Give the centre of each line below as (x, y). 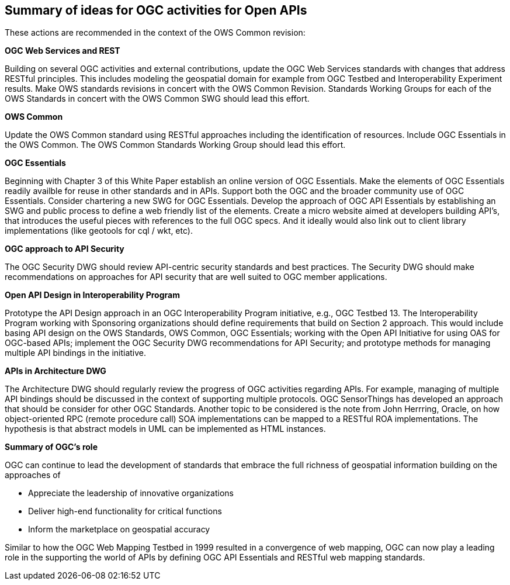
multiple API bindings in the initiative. (76, 353)
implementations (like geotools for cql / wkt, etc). (99, 231)
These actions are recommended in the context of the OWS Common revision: (155, 33)
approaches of (33, 475)
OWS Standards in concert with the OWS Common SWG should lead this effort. (157, 99)
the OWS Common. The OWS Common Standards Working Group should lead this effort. (175, 145)
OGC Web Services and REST (63, 51)
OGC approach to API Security (65, 249)
